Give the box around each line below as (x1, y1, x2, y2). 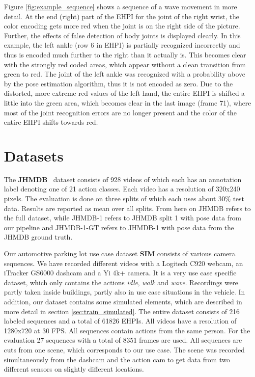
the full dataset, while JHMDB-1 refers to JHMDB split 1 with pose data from (4, 213, 242, 223)
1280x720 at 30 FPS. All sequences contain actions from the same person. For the (4, 325, 250, 335)
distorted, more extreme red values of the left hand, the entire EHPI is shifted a (4, 88, 245, 98)
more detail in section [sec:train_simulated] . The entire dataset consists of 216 (4, 306, 240, 316)
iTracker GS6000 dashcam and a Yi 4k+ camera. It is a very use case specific (4, 268, 237, 278)
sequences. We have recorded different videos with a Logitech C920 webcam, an (4, 258, 243, 268)
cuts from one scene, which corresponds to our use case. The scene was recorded (4, 344, 245, 354)
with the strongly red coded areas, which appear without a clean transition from (4, 59, 246, 69)
